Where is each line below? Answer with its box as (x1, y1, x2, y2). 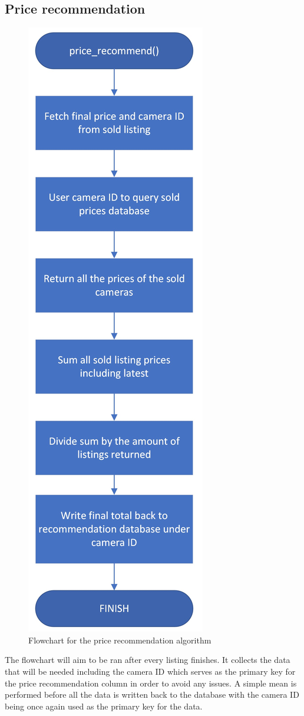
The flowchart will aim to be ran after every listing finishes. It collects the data (5, 653, 290, 666)
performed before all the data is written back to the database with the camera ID (5, 688, 299, 701)
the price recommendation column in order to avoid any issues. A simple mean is (5, 676, 297, 689)
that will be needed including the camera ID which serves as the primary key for (5, 665, 296, 677)
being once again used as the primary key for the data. (5, 699, 203, 712)
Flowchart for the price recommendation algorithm (28, 633, 212, 646)
